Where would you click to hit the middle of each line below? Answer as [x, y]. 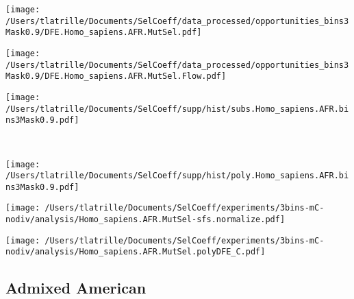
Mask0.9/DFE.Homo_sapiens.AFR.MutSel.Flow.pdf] [116, 76]
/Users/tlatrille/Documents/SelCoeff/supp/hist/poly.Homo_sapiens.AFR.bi [177, 176]
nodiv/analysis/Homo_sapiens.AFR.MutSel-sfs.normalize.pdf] [146, 220]
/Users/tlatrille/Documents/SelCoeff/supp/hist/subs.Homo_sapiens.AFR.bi [177, 109]
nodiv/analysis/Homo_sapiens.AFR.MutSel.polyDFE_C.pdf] [136, 252]
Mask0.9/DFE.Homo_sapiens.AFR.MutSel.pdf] [104, 33]
